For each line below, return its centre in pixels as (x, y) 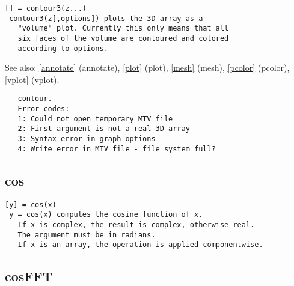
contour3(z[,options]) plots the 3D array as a (106, 18)
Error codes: (44, 109)
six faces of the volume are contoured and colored (123, 38)
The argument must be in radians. (87, 235)
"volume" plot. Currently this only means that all (123, 29)
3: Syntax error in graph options (87, 139)
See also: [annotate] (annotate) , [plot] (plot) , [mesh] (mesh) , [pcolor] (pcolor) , (147, 68)
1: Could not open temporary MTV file (95, 119)
